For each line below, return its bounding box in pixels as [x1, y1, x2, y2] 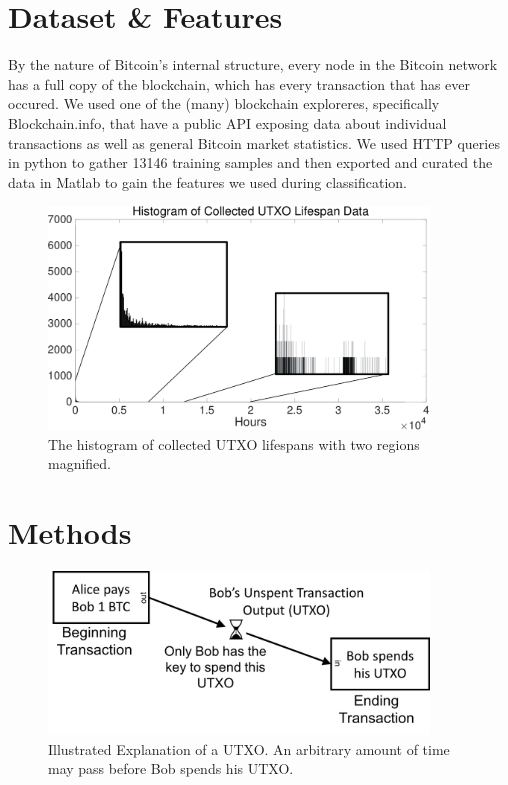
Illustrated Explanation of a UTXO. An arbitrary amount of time [48, 738, 450, 759]
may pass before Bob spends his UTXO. [48, 758, 294, 779]
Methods [8, 512, 132, 553]
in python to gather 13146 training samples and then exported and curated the [8, 152, 493, 173]
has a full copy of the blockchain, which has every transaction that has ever [8, 73, 471, 94]
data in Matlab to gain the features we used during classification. [8, 171, 408, 192]
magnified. [48, 453, 112, 474]
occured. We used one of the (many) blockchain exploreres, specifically [8, 93, 440, 114]
